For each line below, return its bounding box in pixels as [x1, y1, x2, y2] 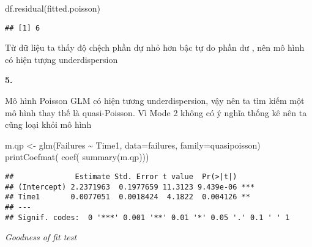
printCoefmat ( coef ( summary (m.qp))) [5, 150, 149, 163]
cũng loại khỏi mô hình [5, 118, 92, 131]
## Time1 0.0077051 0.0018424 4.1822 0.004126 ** [5, 193, 250, 202]
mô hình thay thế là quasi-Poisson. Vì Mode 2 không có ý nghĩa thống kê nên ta [5, 106, 307, 119]
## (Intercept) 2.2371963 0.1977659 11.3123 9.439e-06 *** [5, 182, 255, 191]
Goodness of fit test [5, 230, 77, 243]
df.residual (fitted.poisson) [5, 2, 100, 14]
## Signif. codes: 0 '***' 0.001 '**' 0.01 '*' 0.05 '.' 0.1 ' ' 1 [5, 213, 290, 222]
